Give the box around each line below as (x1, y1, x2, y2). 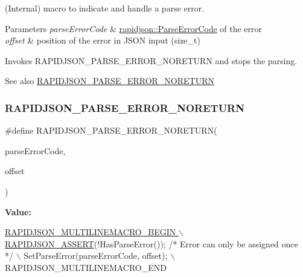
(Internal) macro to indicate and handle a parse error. (5, 2, 205, 14)
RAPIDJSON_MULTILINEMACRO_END (5, 261, 167, 273)
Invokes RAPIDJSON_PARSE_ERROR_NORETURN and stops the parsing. (5, 54, 298, 67)
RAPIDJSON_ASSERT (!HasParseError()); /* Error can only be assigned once (5, 237, 298, 250)
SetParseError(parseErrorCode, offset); (24, 249, 168, 262)
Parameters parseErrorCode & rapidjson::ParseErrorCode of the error (5, 22, 263, 34)
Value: (5, 205, 31, 218)
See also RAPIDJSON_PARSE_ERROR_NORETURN (5, 74, 215, 87)
